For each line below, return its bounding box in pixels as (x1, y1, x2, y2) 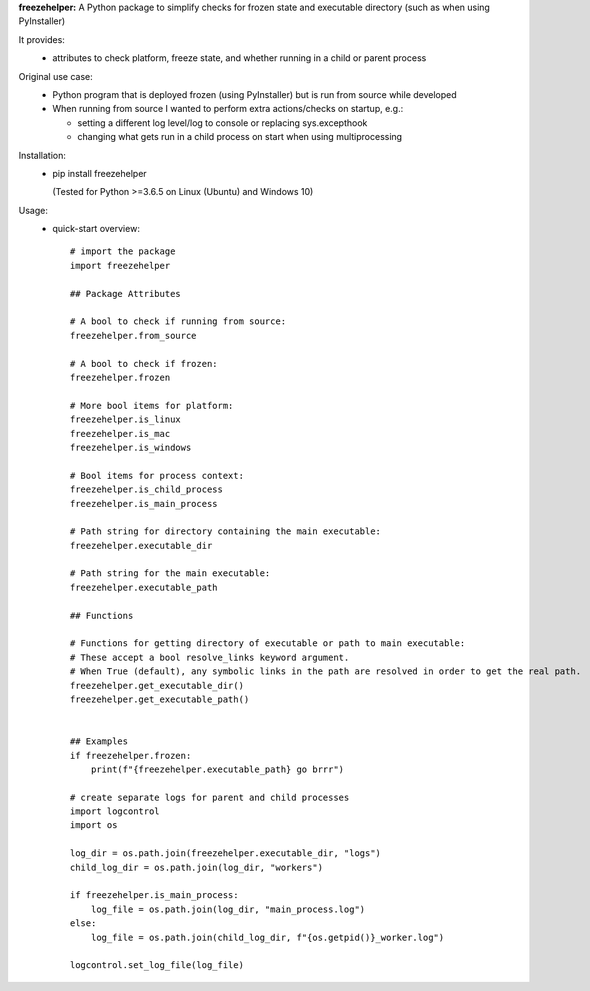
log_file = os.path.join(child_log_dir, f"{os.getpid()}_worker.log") (90, 931, 445, 943)
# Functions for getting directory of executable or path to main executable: (70, 638, 466, 649)
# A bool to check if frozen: (70, 358, 219, 369)
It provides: (18, 33, 65, 45)
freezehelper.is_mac (70, 428, 171, 439)
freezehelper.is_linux (70, 414, 182, 425)
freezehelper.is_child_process (70, 484, 224, 495)
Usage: (18, 204, 49, 216)
